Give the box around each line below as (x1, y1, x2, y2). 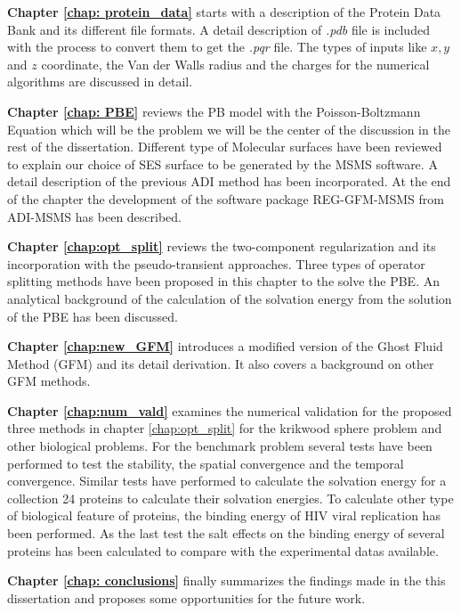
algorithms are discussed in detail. (7, 72, 193, 91)
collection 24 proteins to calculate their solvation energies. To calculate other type (7, 488, 454, 507)
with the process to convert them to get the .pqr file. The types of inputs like (7, 37, 427, 56)
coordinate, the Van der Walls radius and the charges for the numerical (41, 54, 430, 73)
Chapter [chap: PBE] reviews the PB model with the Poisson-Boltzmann (7, 102, 421, 120)
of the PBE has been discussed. (7, 306, 178, 325)
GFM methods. (7, 372, 91, 390)
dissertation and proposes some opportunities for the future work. (7, 588, 366, 607)
